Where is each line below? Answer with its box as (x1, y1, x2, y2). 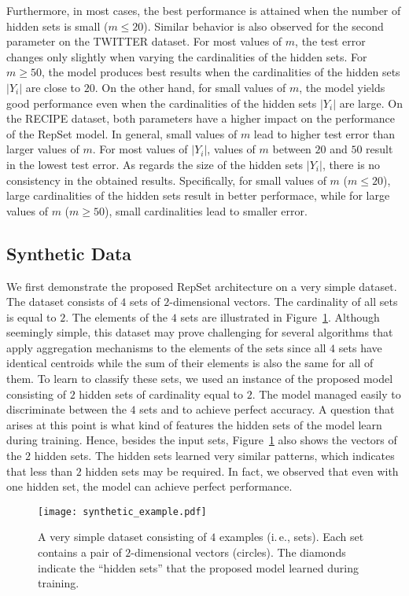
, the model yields (299, 79, 385, 95)
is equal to (6, 308, 57, 325)
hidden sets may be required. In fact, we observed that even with (85, 462, 399, 479)
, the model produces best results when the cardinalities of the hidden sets (41, 64, 400, 80)
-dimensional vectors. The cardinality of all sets (169, 293, 398, 310)
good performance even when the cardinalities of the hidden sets (6, 94, 317, 111)
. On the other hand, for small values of (94, 79, 286, 95)
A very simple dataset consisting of (38, 528, 207, 545)
